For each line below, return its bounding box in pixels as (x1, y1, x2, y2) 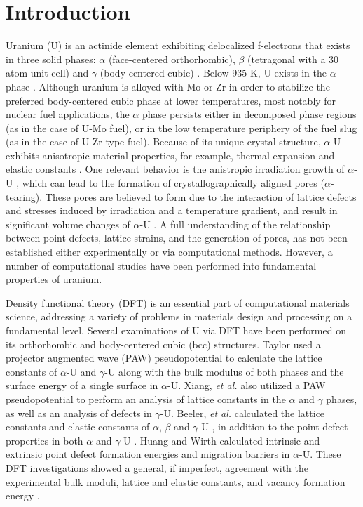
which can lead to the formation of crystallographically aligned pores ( (22, 176, 324, 190)
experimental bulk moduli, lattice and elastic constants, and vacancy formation (6, 474, 345, 489)
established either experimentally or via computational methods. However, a (6, 244, 333, 259)
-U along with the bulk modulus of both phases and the (104, 364, 344, 378)
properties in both (6, 433, 83, 447)
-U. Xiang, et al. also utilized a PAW (167, 378, 326, 393)
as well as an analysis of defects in (6, 405, 152, 420)
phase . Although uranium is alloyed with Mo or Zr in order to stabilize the (6, 79, 330, 93)
